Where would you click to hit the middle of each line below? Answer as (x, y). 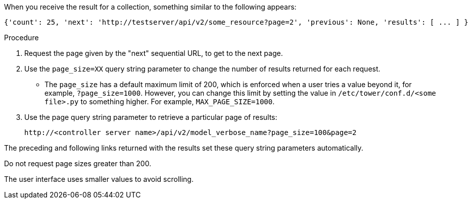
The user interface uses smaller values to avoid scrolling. (99, 179)
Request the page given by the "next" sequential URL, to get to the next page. (154, 53)
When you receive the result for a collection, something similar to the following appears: (150, 7)
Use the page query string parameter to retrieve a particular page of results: (151, 117)
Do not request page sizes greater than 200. (78, 163)
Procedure (21, 38)
